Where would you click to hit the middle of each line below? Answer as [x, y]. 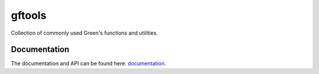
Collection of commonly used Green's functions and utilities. [84, 33]
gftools [29, 15]
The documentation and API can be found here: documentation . [89, 63]
